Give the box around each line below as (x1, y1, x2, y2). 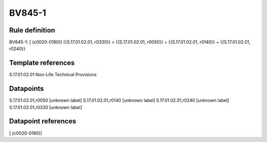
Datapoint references (9, 117, 77, 125)
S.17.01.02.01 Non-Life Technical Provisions (9, 72, 97, 78)
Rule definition (9, 26, 55, 34)
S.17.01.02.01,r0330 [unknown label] (9, 104, 83, 110)
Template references (9, 59, 75, 67)
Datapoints (9, 85, 44, 93)
